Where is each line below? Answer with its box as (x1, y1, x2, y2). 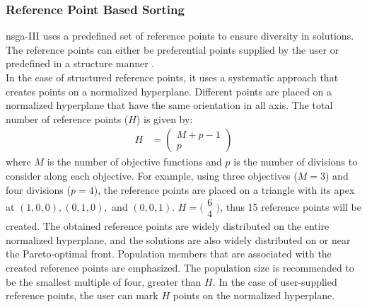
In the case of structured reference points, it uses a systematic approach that (6, 70, 339, 84)
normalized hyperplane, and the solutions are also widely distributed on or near (6, 232, 351, 247)
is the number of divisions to (233, 154, 358, 169)
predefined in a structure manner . (6, 56, 155, 71)
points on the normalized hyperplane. (173, 288, 335, 303)
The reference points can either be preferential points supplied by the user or (6, 42, 339, 57)
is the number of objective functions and (47, 154, 222, 169)
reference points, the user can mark (6, 288, 158, 303)
